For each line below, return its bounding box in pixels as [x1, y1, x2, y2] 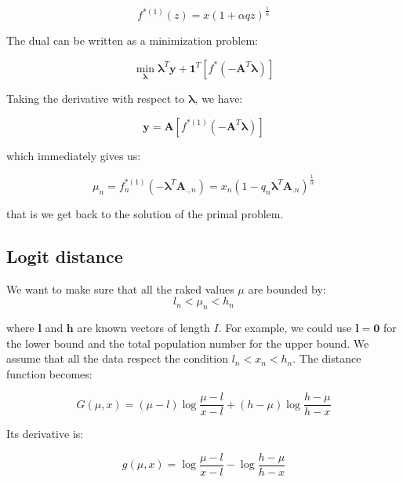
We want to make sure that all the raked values [6, 280, 234, 297]
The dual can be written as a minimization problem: [6, 32, 258, 49]
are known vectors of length [77, 319, 210, 335]
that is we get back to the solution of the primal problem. [6, 205, 284, 221]
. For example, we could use [218, 319, 352, 335]
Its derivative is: [6, 425, 84, 442]
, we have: [194, 90, 243, 107]
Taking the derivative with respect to [6, 90, 185, 107]
